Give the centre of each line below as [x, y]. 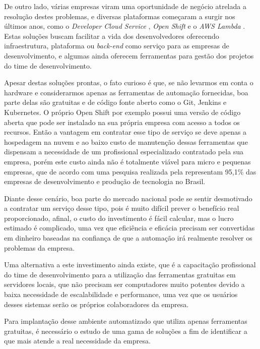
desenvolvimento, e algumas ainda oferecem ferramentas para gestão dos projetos [129, 55]
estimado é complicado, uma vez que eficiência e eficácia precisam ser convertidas [129, 228]
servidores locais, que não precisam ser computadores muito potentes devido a [124, 284]
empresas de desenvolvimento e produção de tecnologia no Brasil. [105, 181]
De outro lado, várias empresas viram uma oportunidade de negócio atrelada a [125, 6]
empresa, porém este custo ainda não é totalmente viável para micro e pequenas [127, 161]
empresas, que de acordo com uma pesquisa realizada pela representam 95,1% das [130, 171]
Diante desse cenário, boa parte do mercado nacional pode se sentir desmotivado [128, 198]
